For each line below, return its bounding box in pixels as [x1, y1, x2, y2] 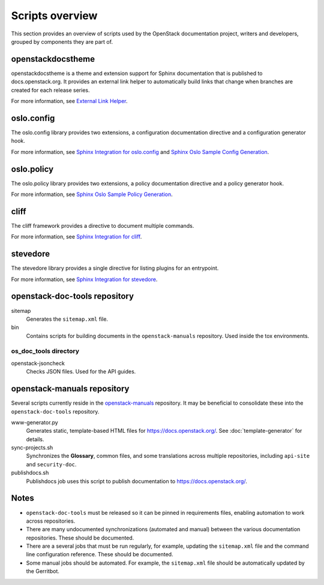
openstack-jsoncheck [11, 360, 65, 367]
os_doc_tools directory [11, 347, 80, 355]
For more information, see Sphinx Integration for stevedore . [11, 276, 158, 283]
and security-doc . [26, 460, 77, 468]
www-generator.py [11, 418, 58, 426]
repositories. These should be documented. [26, 534, 134, 541]
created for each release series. [11, 86, 90, 94]
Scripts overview [11, 9, 98, 22]
